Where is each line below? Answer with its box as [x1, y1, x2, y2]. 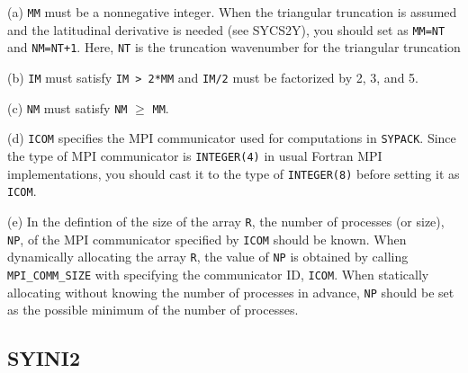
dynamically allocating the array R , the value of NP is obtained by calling [7, 247, 409, 266]
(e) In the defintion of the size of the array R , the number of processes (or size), [7, 211, 445, 230]
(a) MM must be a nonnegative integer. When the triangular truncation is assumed [7, 3, 457, 21]
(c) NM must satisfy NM [7, 98, 128, 117]
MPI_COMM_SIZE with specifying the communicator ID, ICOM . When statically [7, 264, 429, 283]
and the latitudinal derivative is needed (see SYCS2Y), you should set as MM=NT [7, 20, 445, 39]
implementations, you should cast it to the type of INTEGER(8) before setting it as [7, 164, 460, 182]
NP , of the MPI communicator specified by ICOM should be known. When [7, 229, 407, 248]
